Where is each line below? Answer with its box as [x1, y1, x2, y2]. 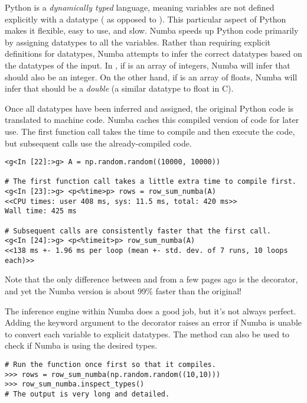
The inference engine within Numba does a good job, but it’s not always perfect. [5, 304, 296, 317]
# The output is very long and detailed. [5, 389, 170, 398]
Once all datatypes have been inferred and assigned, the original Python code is [5, 102, 294, 114]
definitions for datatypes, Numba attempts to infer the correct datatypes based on [5, 47, 302, 60]
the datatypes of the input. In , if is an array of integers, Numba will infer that [5, 58, 290, 71]
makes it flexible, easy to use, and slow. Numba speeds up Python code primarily [5, 24, 299, 37]
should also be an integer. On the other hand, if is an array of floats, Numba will [5, 70, 298, 83]
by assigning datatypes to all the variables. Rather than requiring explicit [5, 35, 271, 48]
